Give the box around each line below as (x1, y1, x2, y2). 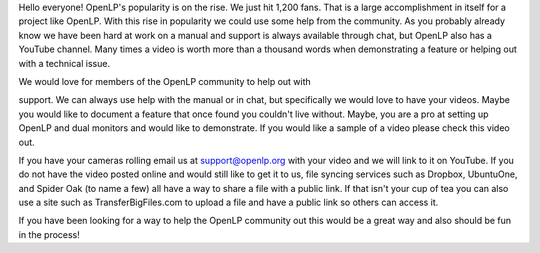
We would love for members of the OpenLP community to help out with (18, 75, 312, 87)
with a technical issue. (18, 57, 110, 69)
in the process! (18, 228, 80, 240)
